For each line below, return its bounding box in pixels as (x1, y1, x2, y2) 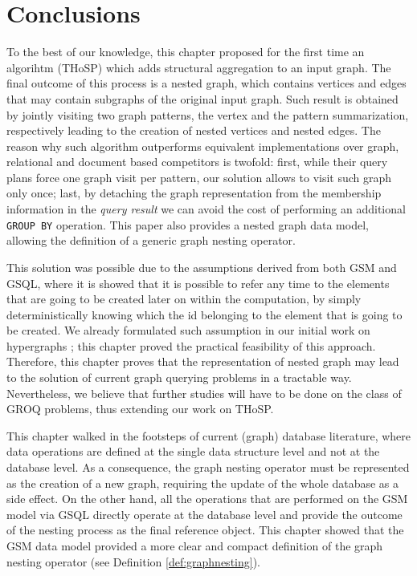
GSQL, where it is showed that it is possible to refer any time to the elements (6, 274, 390, 291)
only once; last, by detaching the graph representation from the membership (6, 185, 382, 201)
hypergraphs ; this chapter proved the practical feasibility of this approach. (6, 337, 376, 354)
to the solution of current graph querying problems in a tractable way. (6, 369, 352, 386)
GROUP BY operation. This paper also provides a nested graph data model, (6, 216, 369, 233)
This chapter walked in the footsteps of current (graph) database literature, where (6, 427, 411, 444)
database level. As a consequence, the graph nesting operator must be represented (6, 459, 410, 476)
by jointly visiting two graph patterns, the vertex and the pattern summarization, (6, 106, 409, 123)
